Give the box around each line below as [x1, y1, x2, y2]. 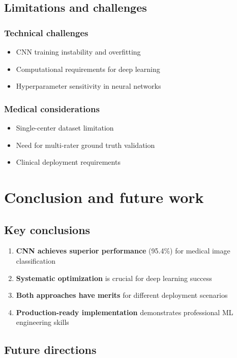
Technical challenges [4, 26, 88, 39]
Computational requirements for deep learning [16, 63, 160, 74]
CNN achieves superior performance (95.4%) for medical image [16, 245, 230, 256]
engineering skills [16, 317, 69, 327]
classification [16, 255, 55, 266]
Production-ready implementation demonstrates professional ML [16, 306, 233, 317]
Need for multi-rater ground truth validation [16, 139, 155, 150]
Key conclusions [4, 221, 91, 237]
